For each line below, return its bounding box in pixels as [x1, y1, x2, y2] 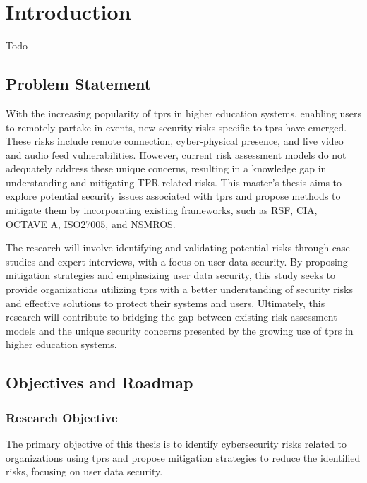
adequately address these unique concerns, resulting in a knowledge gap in [6, 161, 327, 176]
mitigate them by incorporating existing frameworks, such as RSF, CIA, [6, 203, 318, 217]
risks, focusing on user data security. [6, 464, 163, 479]
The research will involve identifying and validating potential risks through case [6, 240, 350, 255]
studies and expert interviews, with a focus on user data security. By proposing [6, 254, 348, 268]
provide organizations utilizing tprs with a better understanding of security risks [6, 282, 353, 297]
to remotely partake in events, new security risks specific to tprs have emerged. [6, 119, 347, 134]
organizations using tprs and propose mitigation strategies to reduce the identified [6, 450, 361, 465]
